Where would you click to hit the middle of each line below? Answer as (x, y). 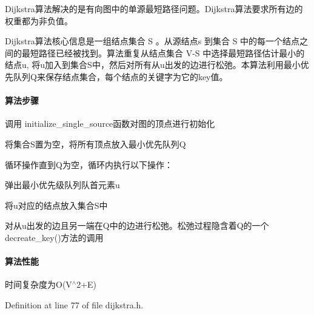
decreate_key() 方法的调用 (54, 237)
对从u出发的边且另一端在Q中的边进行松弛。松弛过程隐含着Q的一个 (137, 225)
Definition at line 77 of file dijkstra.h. (74, 304)
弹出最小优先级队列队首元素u (62, 185)
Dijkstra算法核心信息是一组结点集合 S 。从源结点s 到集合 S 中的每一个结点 (152, 41)
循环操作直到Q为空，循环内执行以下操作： (89, 164)
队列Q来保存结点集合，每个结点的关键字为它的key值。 (120, 76)
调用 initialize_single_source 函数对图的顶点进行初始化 (110, 124)
